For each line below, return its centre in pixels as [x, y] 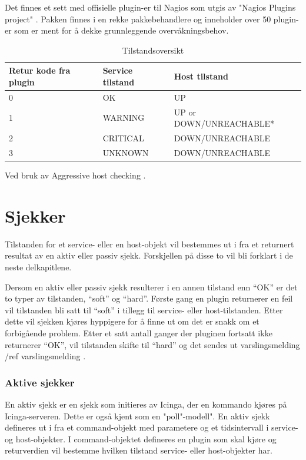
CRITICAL [123, 138]
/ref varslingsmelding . [45, 356]
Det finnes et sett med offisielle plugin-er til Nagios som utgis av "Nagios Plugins [150, 7]
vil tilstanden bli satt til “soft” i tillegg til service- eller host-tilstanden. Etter [144, 310]
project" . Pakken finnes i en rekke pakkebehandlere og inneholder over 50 [138, 19]
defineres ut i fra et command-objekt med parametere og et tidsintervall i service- [152, 427]
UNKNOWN [126, 152]
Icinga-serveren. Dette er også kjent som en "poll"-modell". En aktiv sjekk [137, 416]
